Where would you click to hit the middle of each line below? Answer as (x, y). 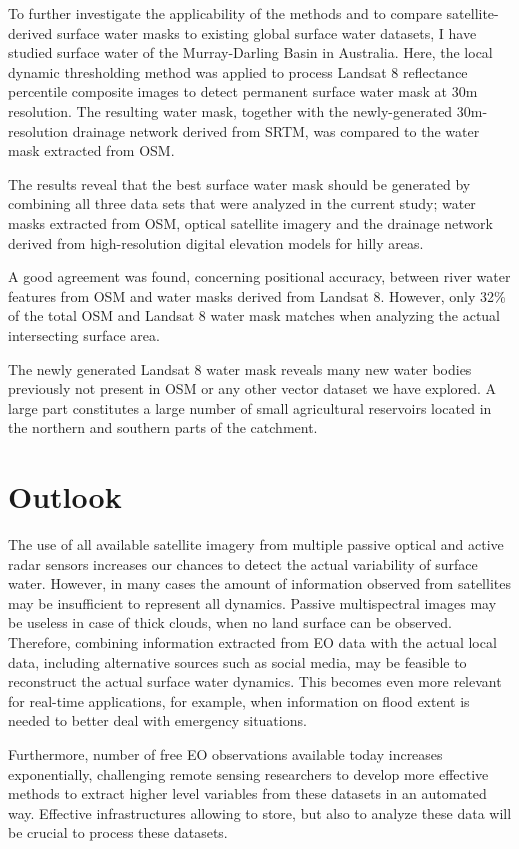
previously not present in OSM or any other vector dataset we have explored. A (252, 388)
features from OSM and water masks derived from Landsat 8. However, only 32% (257, 295)
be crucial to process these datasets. (118, 832)
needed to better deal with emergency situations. (157, 720)
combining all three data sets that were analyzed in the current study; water (242, 203)
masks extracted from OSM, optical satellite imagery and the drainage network (250, 222)
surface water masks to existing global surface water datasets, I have (267, 32)
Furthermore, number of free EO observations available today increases (225, 753)
